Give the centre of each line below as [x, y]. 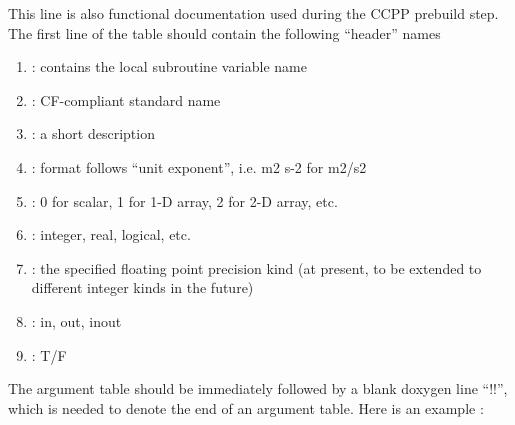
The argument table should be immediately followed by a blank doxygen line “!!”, [258, 388]
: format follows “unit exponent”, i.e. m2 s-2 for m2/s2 [199, 166]
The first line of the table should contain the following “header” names [224, 32]
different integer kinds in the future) [142, 287]
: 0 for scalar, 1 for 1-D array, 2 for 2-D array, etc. [184, 200]
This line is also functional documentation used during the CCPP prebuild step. [253, 13]
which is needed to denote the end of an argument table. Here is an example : [246, 407]
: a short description [93, 133]
